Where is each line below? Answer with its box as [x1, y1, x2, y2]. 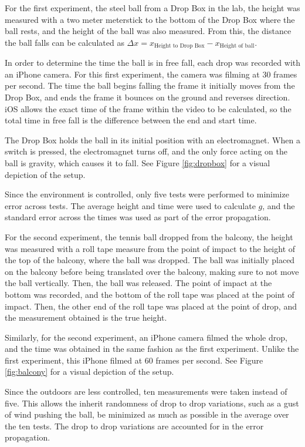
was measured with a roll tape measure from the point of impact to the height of [5, 242, 296, 254]
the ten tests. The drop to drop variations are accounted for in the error [5, 419, 264, 432]
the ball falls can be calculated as [5, 36, 124, 48]
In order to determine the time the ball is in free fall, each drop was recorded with [5, 56, 301, 69]
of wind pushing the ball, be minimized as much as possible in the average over [5, 408, 289, 421]
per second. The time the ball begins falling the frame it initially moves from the [5, 79, 295, 92]
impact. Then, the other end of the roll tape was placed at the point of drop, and [5, 300, 297, 312]
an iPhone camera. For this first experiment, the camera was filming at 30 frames [5, 68, 297, 80]
